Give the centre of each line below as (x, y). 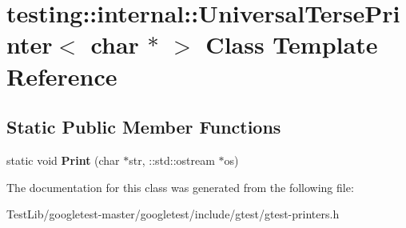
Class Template (292, 44)
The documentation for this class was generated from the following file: (180, 187)
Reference (62, 76)
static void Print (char (63, 160)
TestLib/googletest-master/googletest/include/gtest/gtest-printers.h (173, 214)
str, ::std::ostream (172, 160)
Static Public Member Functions (144, 127)
